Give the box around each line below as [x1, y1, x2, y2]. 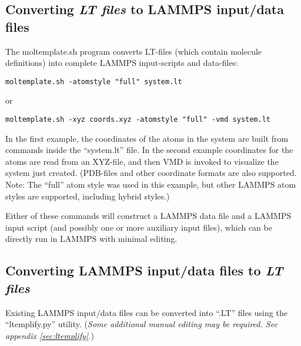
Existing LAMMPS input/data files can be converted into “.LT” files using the [5, 306, 287, 318]
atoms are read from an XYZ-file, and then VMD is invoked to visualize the [5, 155, 279, 167]
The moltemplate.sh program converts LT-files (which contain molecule [5, 45, 262, 57]
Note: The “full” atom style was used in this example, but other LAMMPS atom [5, 178, 296, 191]
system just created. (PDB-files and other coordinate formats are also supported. [5, 167, 297, 179]
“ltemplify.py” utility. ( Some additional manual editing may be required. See [5, 318, 277, 330]
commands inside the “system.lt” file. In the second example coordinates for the [5, 144, 293, 156]
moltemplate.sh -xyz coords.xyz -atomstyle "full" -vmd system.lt [5, 115, 271, 124]
